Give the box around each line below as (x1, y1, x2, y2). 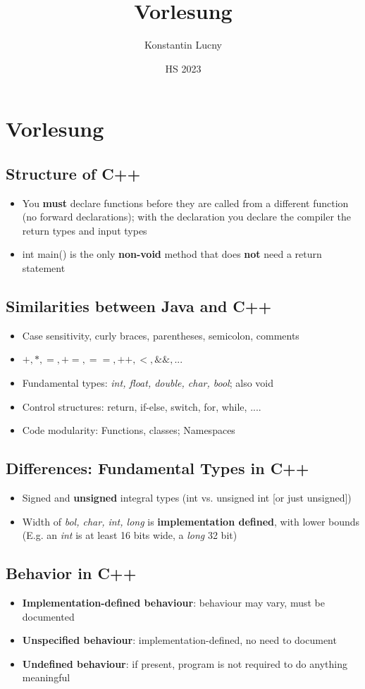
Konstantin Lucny (144, 37, 222, 52)
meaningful (22, 670, 70, 685)
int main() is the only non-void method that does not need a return (22, 247, 322, 261)
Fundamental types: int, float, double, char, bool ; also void (22, 375, 274, 390)
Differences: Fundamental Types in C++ (6, 457, 309, 479)
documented (22, 609, 75, 623)
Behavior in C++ (6, 562, 137, 584)
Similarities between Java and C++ (6, 295, 272, 317)
